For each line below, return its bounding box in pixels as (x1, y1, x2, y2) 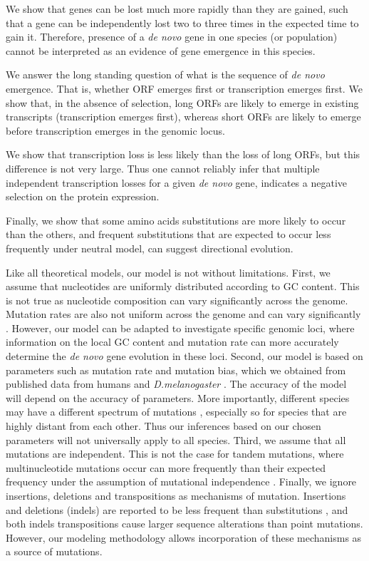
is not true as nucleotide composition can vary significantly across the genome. (6, 292, 348, 307)
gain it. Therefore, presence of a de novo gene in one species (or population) (6, 29, 338, 44)
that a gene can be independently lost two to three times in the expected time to (6, 15, 359, 30)
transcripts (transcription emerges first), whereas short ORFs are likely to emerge (6, 109, 361, 124)
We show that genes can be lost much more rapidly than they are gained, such (6, 1, 348, 16)
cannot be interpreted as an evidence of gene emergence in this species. (6, 43, 316, 58)
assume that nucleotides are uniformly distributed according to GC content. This (6, 279, 360, 294)
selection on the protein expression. (6, 189, 160, 204)
